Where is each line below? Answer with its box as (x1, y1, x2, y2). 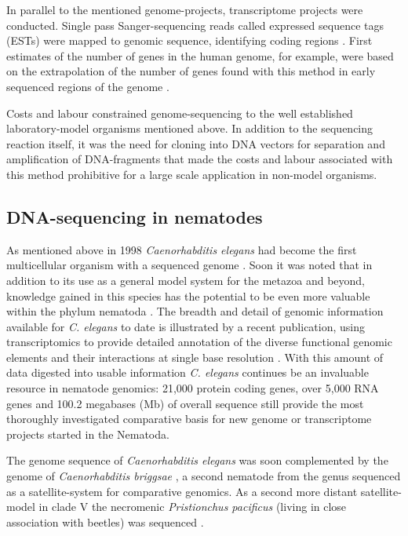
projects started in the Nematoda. (6, 425, 169, 442)
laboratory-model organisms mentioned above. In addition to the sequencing (6, 120, 373, 137)
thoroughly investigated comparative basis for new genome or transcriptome (6, 410, 372, 427)
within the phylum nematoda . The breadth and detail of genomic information (6, 303, 384, 319)
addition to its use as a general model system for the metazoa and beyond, (6, 272, 365, 288)
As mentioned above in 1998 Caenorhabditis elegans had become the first (6, 241, 357, 257)
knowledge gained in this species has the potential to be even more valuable (6, 287, 370, 304)
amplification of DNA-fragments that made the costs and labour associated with (6, 151, 393, 167)
